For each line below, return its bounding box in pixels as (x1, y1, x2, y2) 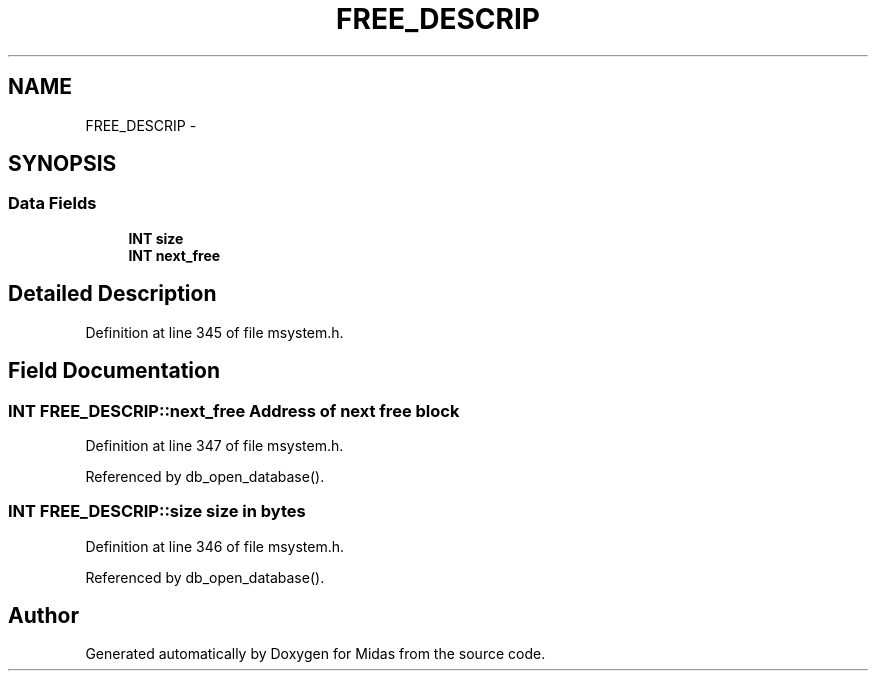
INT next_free (128, 246, 221, 264)
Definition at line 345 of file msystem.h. (85, 323, 344, 341)
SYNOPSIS (8, 151, 117, 177)
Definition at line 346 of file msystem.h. (85, 537, 345, 555)
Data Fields (8, 193, 97, 214)
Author (8, 603, 79, 629)
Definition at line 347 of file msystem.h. (85, 436, 344, 454)
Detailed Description (8, 281, 217, 307)
